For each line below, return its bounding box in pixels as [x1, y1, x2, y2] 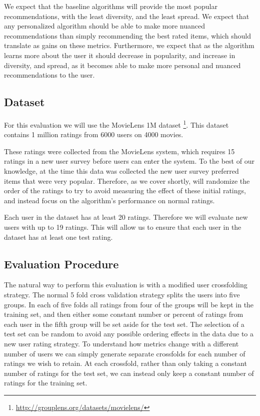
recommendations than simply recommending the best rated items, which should [4, 30, 251, 41]
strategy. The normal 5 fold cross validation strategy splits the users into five [4, 289, 240, 299]
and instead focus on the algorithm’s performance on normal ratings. [4, 195, 215, 205]
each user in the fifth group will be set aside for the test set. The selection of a [4, 318, 244, 329]
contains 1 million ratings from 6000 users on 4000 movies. [4, 129, 183, 140]
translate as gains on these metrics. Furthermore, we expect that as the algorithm [4, 40, 254, 51]
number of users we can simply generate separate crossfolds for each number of [4, 348, 245, 358]
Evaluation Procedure [4, 256, 119, 271]
